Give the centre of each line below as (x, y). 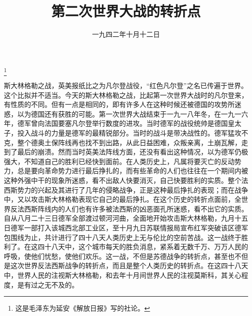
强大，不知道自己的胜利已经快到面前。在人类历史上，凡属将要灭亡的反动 (119, 161)
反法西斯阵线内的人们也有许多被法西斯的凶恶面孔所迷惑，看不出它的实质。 (129, 208)
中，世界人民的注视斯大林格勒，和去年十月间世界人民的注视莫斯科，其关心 (123, 275)
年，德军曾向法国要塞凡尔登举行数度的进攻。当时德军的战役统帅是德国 (116, 123)
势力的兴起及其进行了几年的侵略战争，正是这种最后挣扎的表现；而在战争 (133, 189)
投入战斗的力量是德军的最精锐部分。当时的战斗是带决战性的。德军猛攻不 (133, 133)
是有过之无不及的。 (48, 284)
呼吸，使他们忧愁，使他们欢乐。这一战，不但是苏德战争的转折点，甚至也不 (123, 256)
